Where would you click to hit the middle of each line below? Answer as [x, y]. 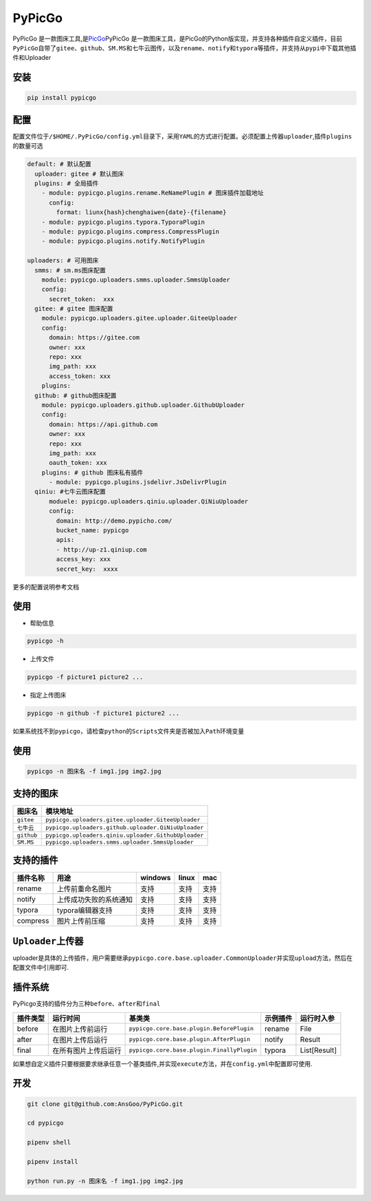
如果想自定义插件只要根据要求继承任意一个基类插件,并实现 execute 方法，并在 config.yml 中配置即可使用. [162, 1063]
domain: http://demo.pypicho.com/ [114, 521]
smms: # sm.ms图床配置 [70, 270]
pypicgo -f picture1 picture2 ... [85, 677]
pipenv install [53, 1161]
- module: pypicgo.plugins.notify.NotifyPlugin [123, 241]
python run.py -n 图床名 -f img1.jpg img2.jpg [105, 1181]
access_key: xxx [83, 559]
